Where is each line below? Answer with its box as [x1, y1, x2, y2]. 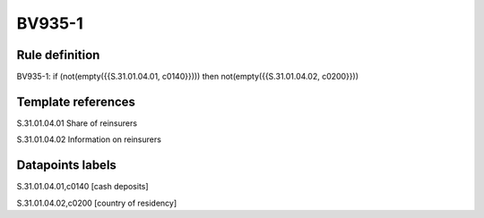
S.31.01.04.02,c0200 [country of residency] [16, 197, 177, 208]
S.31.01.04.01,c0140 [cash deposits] [16, 181, 149, 192]
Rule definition [16, 47, 100, 63]
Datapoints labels [16, 157, 117, 173]
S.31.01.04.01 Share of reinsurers [16, 117, 138, 129]
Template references [16, 94, 136, 109]
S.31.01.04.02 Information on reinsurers [16, 134, 161, 145]
